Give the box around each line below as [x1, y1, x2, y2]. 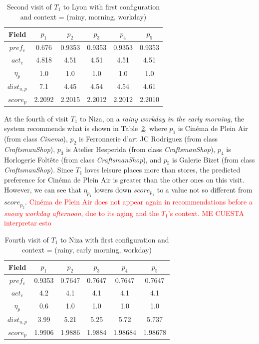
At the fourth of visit [4, 113, 68, 123]
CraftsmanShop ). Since [4, 164, 73, 175]
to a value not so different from [157, 184, 253, 194]
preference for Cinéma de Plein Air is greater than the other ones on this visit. [4, 174, 245, 184]
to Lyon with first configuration [63, 1, 160, 11]
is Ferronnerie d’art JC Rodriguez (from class [78, 133, 218, 144]
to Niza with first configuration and [60, 234, 169, 244]
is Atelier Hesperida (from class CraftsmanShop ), [66, 143, 216, 154]
